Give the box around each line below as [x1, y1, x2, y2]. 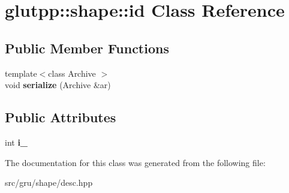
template [5, 67, 37, 79]
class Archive [48, 67, 96, 79]
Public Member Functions [5, 38, 169, 57]
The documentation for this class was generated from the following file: [5, 156, 266, 168]
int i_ [5, 135, 28, 148]
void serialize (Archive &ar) [5, 79, 111, 91]
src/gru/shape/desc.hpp [5, 176, 93, 189]
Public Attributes [5, 108, 116, 126]
